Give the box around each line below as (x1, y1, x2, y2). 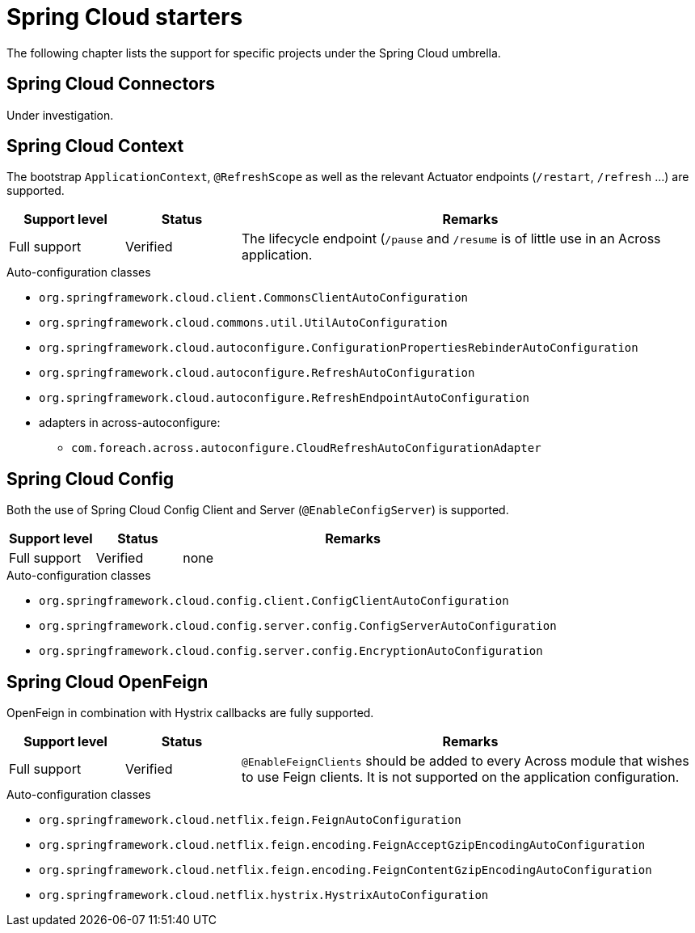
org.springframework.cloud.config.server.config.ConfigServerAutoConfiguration (39, 619, 557, 633)
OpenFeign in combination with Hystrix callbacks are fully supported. (6, 706, 374, 720)
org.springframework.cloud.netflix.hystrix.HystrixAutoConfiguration (39, 889, 489, 902)
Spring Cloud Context (6, 136, 184, 157)
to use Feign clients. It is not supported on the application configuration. (241, 769, 680, 786)
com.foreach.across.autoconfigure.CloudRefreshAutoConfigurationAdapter (71, 441, 541, 455)
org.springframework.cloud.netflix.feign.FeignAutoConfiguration (39, 813, 461, 827)
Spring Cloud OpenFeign (6, 671, 208, 692)
